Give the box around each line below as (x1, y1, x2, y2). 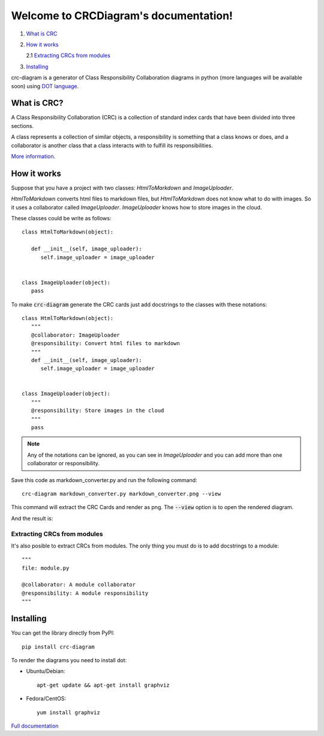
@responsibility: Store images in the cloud (31, 407, 164, 414)
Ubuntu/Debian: (26, 668, 65, 675)
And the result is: (11, 514, 53, 522)
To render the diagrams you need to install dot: (11, 656, 127, 663)
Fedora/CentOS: (26, 695, 66, 702)
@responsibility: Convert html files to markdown (31, 340, 180, 347)
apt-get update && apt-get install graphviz (37, 681, 170, 689)
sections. (11, 122, 34, 129)
